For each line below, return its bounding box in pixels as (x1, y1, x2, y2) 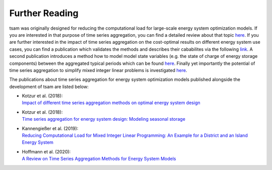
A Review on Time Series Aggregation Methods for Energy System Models (22, 156, 176, 162)
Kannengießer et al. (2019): (22, 125, 79, 131)
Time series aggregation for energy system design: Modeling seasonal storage (22, 116, 186, 122)
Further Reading (9, 8, 79, 19)
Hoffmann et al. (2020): (22, 148, 71, 154)
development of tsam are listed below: (9, 83, 89, 90)
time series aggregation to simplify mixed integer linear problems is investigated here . (9, 67, 187, 73)
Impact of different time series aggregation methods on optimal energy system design (22, 100, 200, 106)
